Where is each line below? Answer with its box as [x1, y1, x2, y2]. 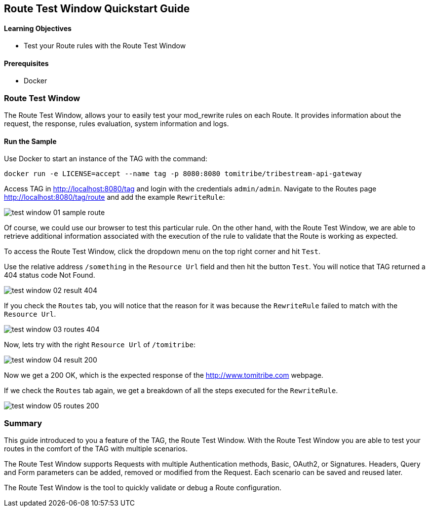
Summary [4, 418, 42, 428]
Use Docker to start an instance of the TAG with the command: [4, 154, 207, 163]
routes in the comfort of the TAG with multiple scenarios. [4, 444, 188, 453]
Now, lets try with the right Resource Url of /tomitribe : [4, 340, 196, 349]
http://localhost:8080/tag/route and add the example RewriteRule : [4, 193, 225, 202]
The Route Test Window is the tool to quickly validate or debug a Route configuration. [4, 483, 282, 492]
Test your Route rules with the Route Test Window [24, 41, 186, 50]
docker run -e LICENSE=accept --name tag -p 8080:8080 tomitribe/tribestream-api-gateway [4, 170, 362, 178]
